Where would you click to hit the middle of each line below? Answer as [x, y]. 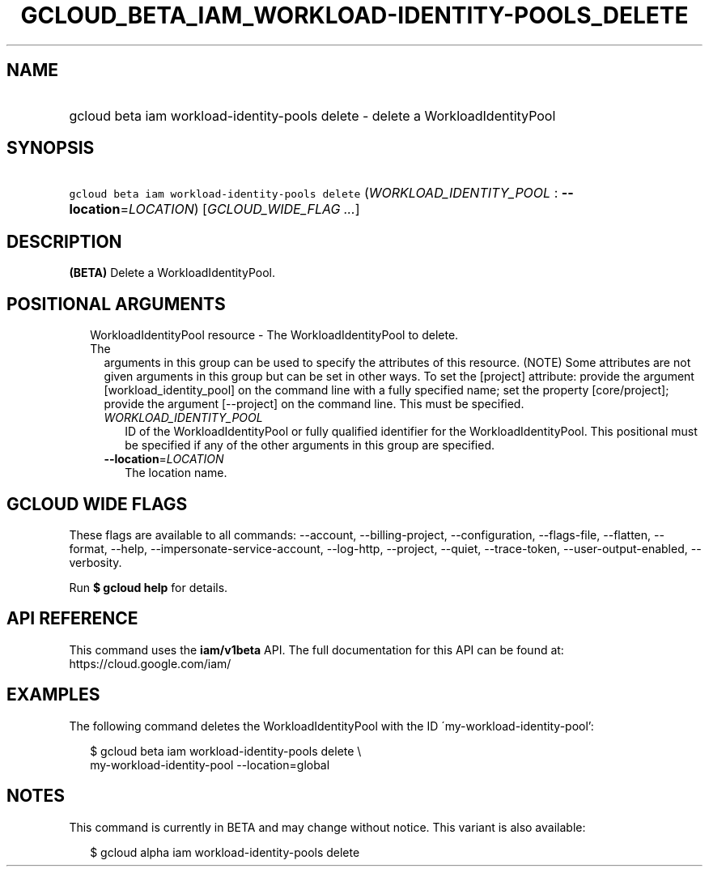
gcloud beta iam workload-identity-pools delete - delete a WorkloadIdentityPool [312, 115]
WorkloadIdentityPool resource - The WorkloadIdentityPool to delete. [274, 335]
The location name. [176, 473]
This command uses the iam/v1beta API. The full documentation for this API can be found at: [316, 649]
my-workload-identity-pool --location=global [210, 764]
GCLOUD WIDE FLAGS [97, 504]
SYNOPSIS [51, 148]
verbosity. [96, 562]
